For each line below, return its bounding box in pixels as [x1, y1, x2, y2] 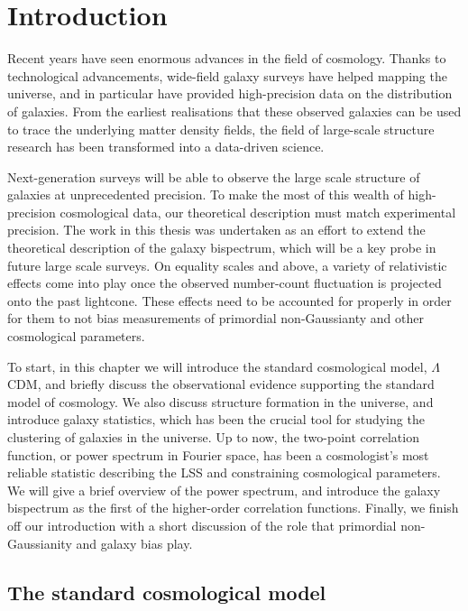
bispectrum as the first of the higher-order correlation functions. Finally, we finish [7, 498, 459, 517]
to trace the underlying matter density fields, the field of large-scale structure [7, 119, 435, 138]
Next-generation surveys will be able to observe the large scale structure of [7, 167, 420, 186]
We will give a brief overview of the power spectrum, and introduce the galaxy [7, 480, 441, 499]
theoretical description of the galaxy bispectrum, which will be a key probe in [7, 238, 436, 257]
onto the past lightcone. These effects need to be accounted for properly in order [7, 291, 452, 310]
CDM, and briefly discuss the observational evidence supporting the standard [7, 375, 435, 393]
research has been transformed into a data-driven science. [7, 137, 325, 156]
